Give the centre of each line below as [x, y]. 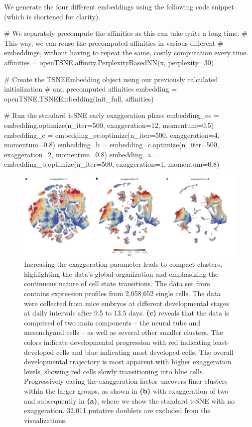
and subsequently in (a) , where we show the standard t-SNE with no [129, 400]
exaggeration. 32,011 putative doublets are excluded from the [117, 410]
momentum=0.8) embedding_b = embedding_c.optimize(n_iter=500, [112, 145]
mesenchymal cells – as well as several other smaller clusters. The [124, 332]
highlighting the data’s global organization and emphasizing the [121, 273]
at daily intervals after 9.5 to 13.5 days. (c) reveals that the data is [127, 313]
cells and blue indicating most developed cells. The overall [145, 352]
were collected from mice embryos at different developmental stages [126, 303]
